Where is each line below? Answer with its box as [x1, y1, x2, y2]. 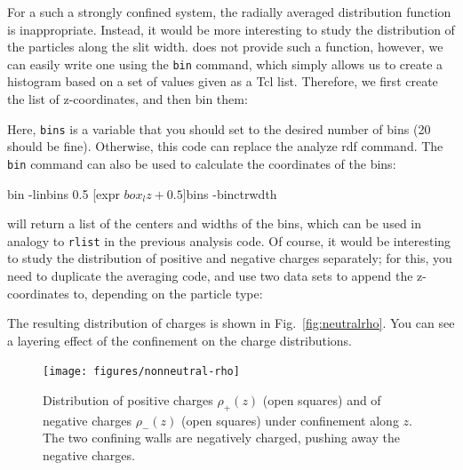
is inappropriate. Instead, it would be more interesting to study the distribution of [7, 20, 455, 38]
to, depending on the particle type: [73, 283, 263, 302]
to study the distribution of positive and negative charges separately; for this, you [7, 249, 452, 267]
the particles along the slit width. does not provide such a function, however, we [7, 37, 443, 56]
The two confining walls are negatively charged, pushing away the [43, 428, 400, 447]
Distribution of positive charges [43, 391, 213, 409]
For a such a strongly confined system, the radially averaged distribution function [7, 3, 451, 20]
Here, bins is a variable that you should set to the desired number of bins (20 [7, 119, 431, 138]
